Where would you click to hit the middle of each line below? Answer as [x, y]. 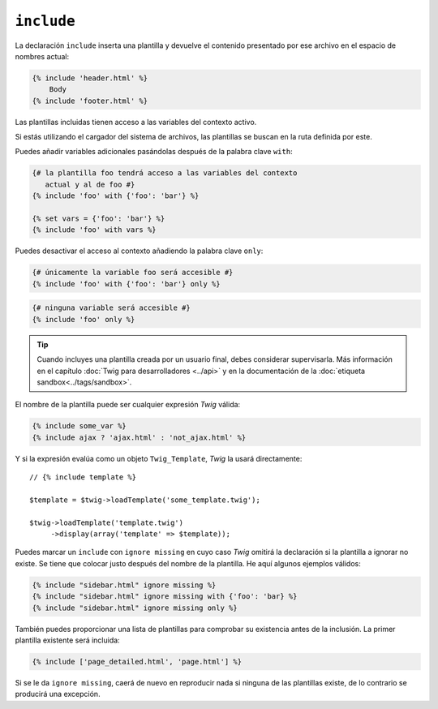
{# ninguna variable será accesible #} [111, 308]
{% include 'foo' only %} [84, 319]
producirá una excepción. [58, 694]
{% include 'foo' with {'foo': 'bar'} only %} [126, 284]
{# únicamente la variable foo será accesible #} [133, 273]
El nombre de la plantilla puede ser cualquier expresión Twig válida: [128, 405]
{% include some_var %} [79, 426]
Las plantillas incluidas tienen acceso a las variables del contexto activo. [136, 122]
